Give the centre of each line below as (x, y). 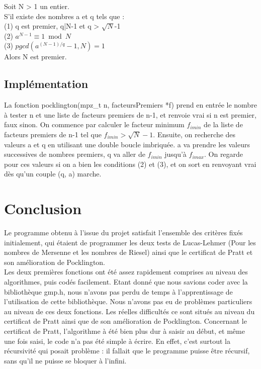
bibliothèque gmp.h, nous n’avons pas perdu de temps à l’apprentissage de (118, 291)
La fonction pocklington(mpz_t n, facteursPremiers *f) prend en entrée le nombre (130, 105)
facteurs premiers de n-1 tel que (53, 134)
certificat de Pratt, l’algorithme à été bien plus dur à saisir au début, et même (124, 331)
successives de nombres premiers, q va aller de (75, 154)
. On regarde (224, 154)
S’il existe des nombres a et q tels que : (64, 16)
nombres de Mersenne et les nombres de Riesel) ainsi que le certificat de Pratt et (128, 252)
